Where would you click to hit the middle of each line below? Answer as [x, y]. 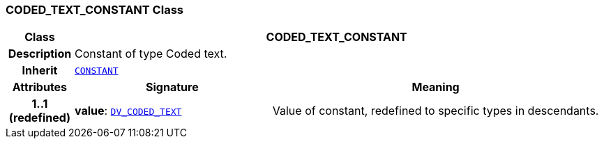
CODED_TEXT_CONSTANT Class [95, 10]
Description [40, 54]
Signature [172, 87]
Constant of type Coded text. [151, 54]
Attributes [40, 87]
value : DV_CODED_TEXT [128, 111]
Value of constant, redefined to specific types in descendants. [436, 111]
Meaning [436, 87]
